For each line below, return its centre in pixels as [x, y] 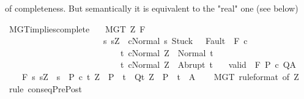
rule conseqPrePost [45, 88]
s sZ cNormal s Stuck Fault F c [175, 41]
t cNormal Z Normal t [167, 52]
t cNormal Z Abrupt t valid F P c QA [208, 64]
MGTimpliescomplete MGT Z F [77, 28]
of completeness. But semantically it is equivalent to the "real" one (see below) [152, 8]
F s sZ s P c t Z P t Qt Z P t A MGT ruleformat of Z [160, 76]
